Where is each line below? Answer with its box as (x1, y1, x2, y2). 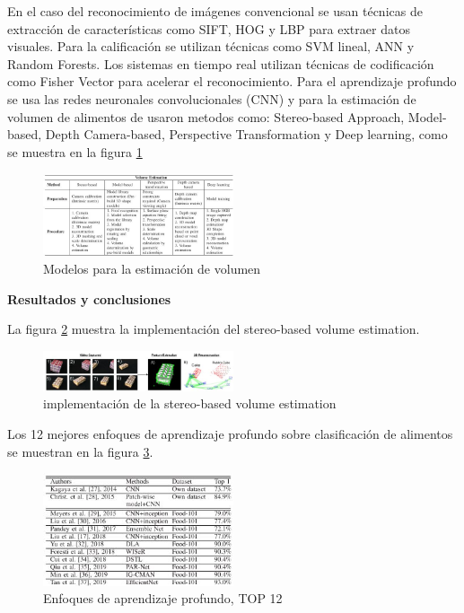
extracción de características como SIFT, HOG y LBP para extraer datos (7, 19, 410, 38)
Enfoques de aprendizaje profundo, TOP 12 (43, 589, 283, 608)
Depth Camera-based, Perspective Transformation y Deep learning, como (45, 125, 448, 144)
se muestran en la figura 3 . (7, 442, 153, 460)
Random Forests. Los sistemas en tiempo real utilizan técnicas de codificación (7, 54, 434, 73)
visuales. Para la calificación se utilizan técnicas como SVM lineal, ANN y (7, 37, 415, 56)
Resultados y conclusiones (7, 289, 171, 308)
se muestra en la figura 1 (7, 142, 143, 161)
